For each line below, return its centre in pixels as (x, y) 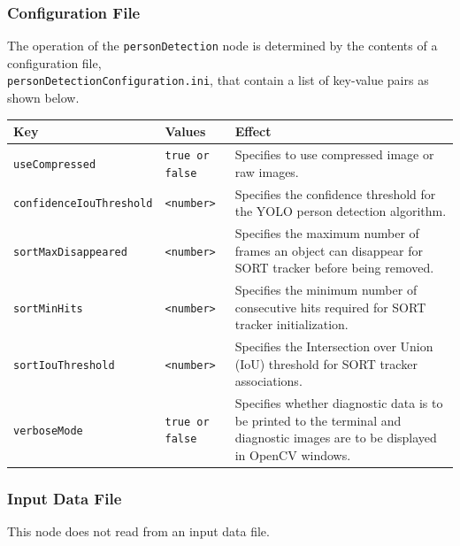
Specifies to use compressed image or (334, 154)
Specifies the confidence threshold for (335, 193)
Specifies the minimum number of (326, 290)
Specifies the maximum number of (327, 233)
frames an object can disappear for (329, 250)
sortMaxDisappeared (70, 252)
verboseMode (48, 431)
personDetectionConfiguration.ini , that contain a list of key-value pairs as (218, 80)
